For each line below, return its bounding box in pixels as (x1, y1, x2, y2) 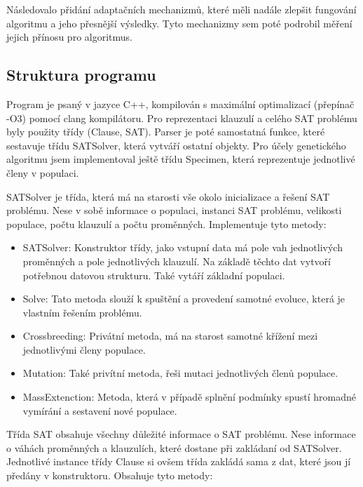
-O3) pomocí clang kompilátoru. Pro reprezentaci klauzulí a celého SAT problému (6, 110, 357, 125)
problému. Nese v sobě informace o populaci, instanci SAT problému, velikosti (6, 203, 342, 218)
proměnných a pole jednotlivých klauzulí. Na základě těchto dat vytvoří (22, 253, 331, 268)
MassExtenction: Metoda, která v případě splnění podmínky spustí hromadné (22, 389, 357, 404)
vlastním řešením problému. (22, 305, 142, 319)
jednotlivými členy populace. (22, 342, 146, 356)
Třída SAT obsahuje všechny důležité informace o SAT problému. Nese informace (6, 427, 356, 441)
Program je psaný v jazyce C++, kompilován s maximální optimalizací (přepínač (6, 96, 355, 111)
